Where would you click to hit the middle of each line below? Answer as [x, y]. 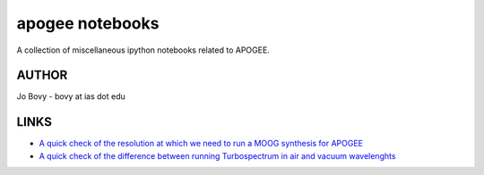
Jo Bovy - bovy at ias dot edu [71, 96]
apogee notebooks [88, 23]
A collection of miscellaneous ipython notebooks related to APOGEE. [143, 50]
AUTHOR [42, 75]
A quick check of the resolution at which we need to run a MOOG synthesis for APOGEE [201, 144]
